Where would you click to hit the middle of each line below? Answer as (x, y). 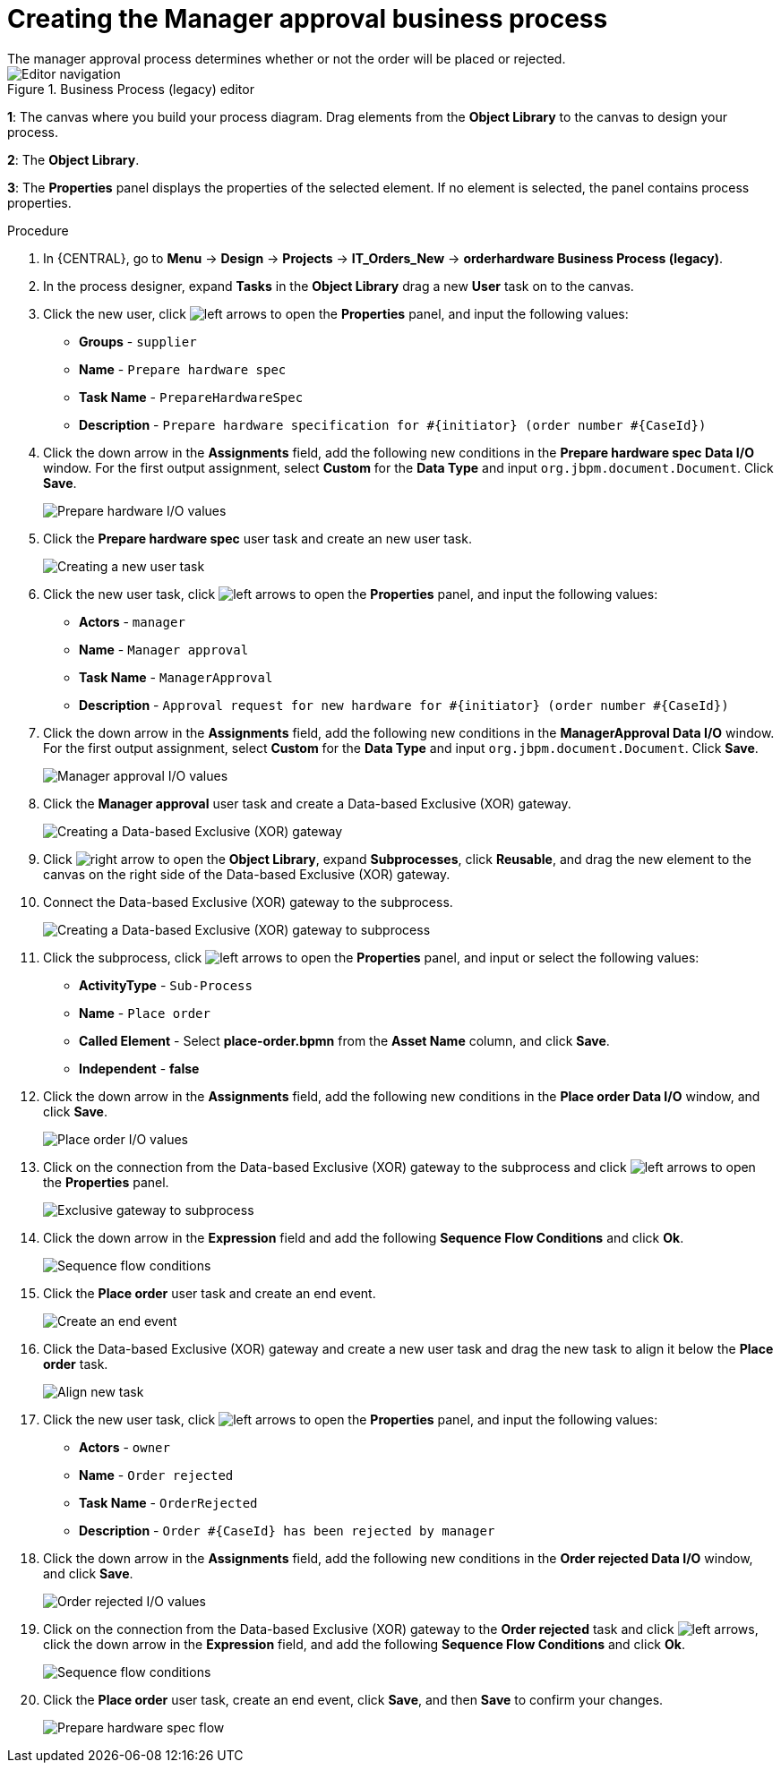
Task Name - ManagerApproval (176, 677)
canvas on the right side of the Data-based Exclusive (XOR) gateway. (247, 874)
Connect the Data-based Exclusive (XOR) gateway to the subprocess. (248, 902)
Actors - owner (124, 1447)
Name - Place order (145, 1013)
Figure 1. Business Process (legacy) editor (131, 89)
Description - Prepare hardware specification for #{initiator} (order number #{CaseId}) (393, 424)
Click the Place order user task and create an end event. (210, 1293)
